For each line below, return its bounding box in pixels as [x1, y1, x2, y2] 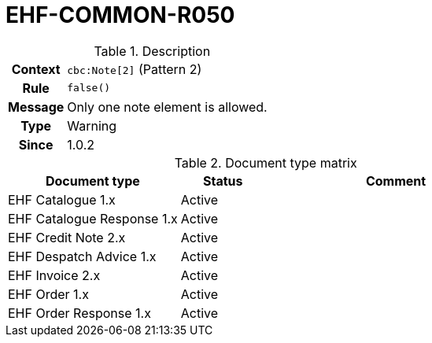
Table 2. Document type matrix [174, 154, 357, 171]
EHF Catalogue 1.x [8, 191, 116, 208]
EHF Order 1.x [8, 286, 89, 302]
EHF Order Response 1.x [8, 304, 151, 321]
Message [8, 98, 65, 115]
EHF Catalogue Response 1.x [8, 210, 178, 227]
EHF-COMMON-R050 [6, 2, 235, 28]
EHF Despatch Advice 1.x [8, 248, 157, 264]
